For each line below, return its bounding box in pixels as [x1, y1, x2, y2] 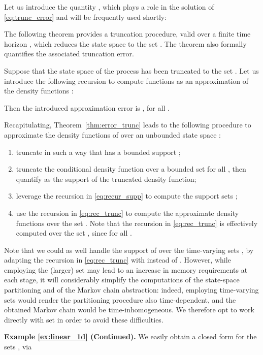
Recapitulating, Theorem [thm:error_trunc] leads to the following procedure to [4, 119, 251, 130]
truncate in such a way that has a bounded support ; [16, 146, 181, 157]
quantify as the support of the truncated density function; [16, 173, 196, 184]
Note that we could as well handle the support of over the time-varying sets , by [4, 244, 254, 255]
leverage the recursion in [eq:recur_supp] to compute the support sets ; [16, 190, 238, 201]
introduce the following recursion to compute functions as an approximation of [4, 75, 249, 86]
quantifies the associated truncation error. [4, 48, 134, 59]
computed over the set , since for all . [16, 228, 132, 238]
